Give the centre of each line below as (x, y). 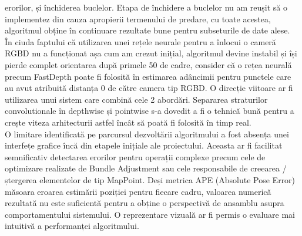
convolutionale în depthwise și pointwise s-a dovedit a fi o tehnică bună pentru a (150, 111)
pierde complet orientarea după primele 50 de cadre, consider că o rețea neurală (148, 64)
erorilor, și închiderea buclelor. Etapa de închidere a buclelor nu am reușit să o (146, 7)
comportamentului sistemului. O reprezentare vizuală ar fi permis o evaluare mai (150, 214)
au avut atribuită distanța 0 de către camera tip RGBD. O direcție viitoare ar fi (149, 88)
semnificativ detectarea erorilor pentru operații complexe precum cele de (135, 156)
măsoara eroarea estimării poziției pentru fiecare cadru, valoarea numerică (138, 191)
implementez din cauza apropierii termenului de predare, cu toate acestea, (138, 18)
